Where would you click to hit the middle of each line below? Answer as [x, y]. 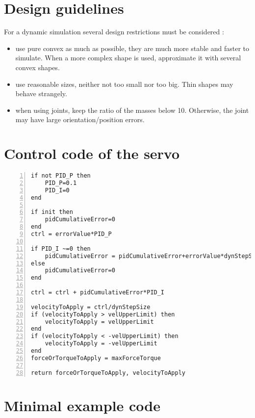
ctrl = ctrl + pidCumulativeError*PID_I [98, 292]
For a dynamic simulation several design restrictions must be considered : [114, 32]
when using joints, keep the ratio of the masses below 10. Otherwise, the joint [132, 110]
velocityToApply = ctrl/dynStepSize [91, 307]
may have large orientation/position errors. [80, 119]
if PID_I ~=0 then [61, 248]
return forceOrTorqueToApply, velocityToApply [108, 373]
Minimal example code [82, 405]
